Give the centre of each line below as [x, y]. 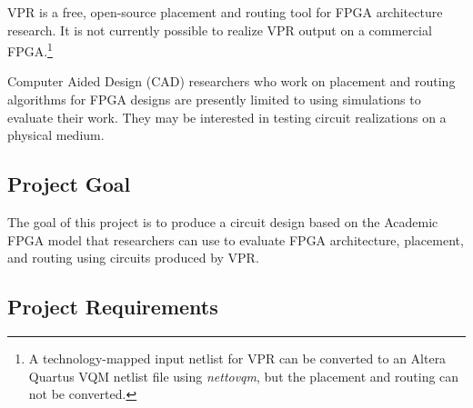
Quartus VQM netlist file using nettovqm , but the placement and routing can [244, 376]
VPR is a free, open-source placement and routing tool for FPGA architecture [225, 12]
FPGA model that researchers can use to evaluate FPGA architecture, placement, [236, 239]
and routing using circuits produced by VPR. [133, 258]
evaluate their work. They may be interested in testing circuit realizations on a [227, 117]
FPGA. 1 [30, 50]
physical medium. [56, 135]
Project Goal [69, 184]
